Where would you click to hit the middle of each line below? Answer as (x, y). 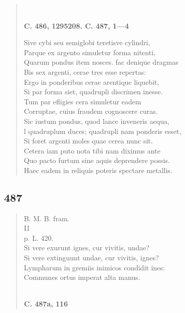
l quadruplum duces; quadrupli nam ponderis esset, (103, 131)
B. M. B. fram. (47, 218)
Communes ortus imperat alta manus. (82, 277)
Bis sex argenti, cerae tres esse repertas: (85, 71)
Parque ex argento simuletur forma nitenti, (89, 52)
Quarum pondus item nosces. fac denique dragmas (101, 62)
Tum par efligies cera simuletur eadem (82, 101)
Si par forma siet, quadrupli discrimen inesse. (93, 92)
